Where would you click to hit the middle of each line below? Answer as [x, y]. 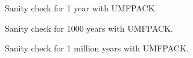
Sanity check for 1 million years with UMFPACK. [97, 48]
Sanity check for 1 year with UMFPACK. [81, 8]
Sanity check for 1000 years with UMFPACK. [89, 28]
